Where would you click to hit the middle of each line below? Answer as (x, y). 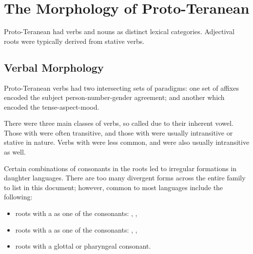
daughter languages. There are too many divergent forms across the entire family (125, 178)
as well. (15, 152)
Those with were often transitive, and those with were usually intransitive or (118, 132)
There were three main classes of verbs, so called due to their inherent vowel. (119, 123)
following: (18, 197)
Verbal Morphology (54, 67)
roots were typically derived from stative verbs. (74, 41)
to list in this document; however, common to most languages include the (114, 187)
